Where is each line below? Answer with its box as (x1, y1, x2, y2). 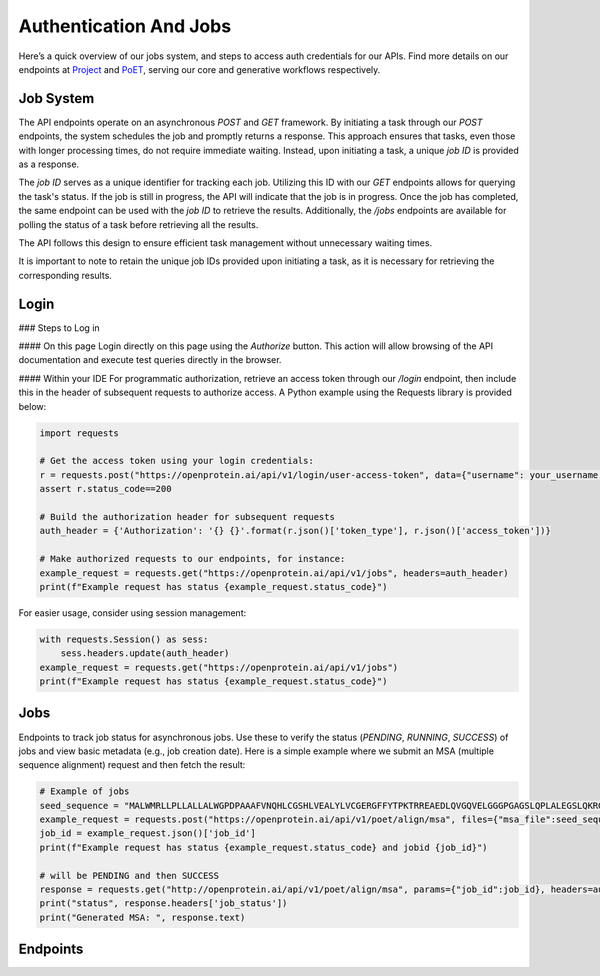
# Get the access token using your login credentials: (39, 455, 314, 467)
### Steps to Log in (18, 321, 100, 334)
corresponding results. (18, 269, 112, 281)
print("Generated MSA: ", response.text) (39, 911, 246, 923)
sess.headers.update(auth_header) (60, 648, 230, 659)
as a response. (18, 158, 80, 170)
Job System (18, 90, 95, 107)
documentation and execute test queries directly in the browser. (18, 354, 282, 366)
